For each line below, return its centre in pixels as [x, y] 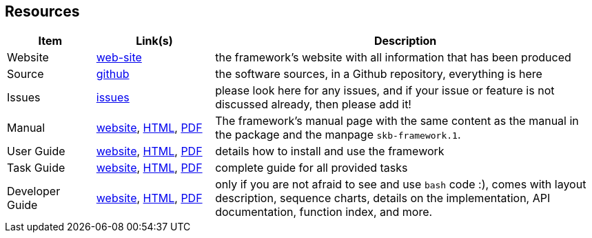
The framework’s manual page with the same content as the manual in [397, 121]
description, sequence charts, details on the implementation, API [383, 198]
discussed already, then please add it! [313, 105]
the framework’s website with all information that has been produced [393, 58]
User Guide [36, 151]
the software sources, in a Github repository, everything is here [379, 74]
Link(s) [154, 41]
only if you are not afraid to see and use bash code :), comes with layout [401, 185]
